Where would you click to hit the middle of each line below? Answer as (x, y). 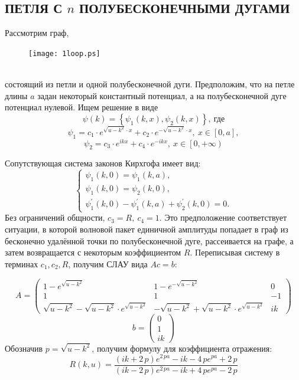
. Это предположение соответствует (223, 217)
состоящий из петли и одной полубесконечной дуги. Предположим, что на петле (150, 84)
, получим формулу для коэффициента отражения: (182, 348)
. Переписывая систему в (235, 252)
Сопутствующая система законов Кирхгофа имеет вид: (103, 163)
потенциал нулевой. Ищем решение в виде (82, 107)
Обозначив (24, 348)
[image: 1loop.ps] (64, 53)
